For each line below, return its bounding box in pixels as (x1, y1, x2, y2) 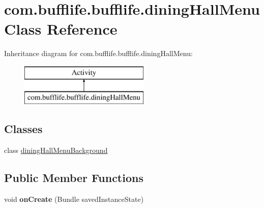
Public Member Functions (4, 170, 143, 186)
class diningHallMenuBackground (4, 145, 108, 155)
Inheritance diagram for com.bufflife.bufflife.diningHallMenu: (4, 48, 193, 59)
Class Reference (4, 18, 118, 39)
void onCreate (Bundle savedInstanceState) (4, 194, 144, 204)
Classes (4, 121, 43, 137)
